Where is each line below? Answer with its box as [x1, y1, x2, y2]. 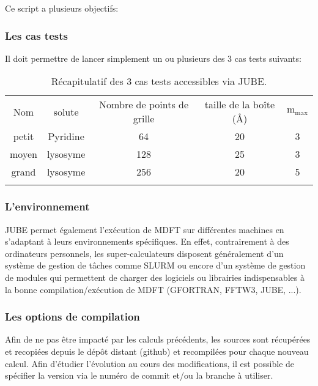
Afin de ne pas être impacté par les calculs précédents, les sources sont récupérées [5, 333, 311, 346]
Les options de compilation [5, 309, 140, 324]
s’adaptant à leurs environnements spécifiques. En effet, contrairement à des [5, 235, 289, 248]
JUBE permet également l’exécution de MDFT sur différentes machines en [5, 223, 284, 236]
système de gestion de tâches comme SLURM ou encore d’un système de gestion [5, 259, 306, 272]
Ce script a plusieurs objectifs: [5, 2, 119, 14]
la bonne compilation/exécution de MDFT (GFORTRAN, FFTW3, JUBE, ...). [5, 283, 301, 295]
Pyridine [48, 129, 84, 144]
